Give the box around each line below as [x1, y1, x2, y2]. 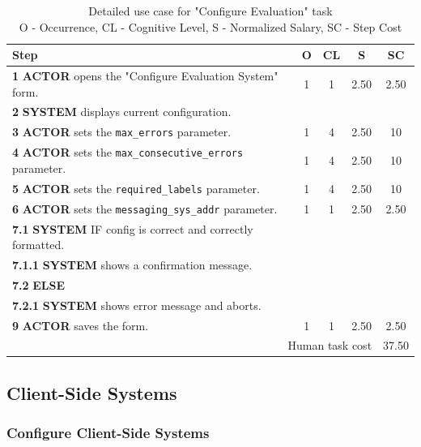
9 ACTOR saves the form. [12, 316, 149, 333]
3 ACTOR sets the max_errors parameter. [12, 123, 232, 140]
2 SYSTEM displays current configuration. [12, 103, 232, 120]
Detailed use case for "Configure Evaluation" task [88, 2, 333, 19]
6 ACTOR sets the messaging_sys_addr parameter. [12, 200, 278, 217]
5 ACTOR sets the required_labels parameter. [12, 179, 260, 196]
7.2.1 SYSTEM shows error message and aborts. [12, 296, 262, 313]
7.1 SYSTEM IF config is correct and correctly [12, 220, 253, 237]
